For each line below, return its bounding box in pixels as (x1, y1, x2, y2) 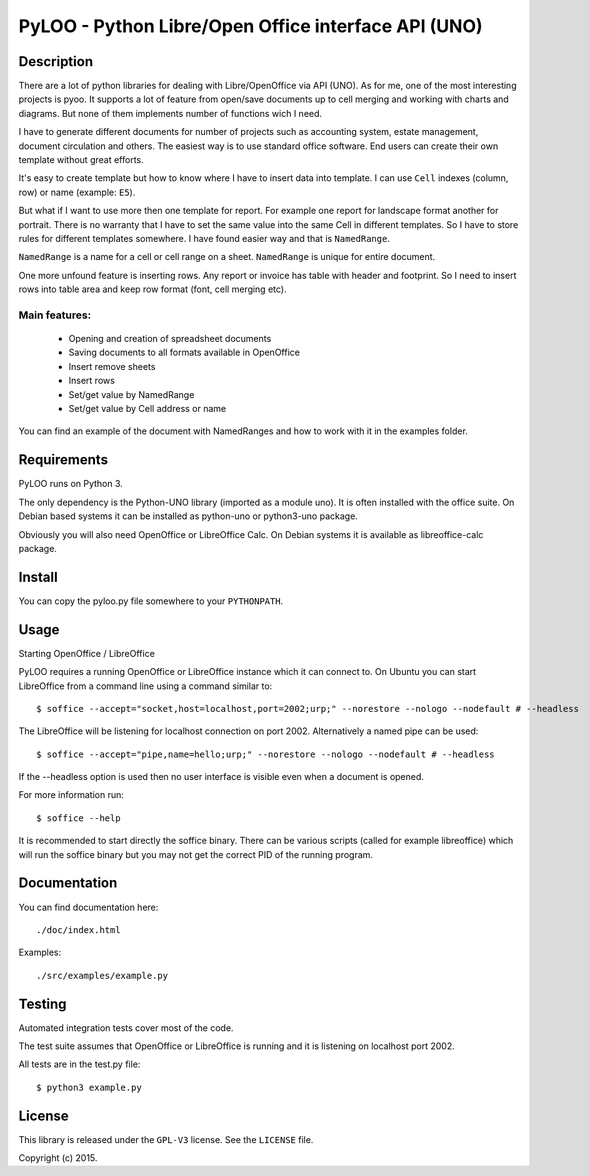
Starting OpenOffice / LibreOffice (18, 647, 155, 659)
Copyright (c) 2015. (18, 1152, 98, 1164)
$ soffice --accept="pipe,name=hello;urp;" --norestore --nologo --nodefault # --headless (36, 748, 495, 760)
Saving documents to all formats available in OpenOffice (68, 346, 300, 359)
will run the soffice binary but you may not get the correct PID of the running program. (18, 848, 374, 860)
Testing (18, 995, 67, 1012)
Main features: (18, 308, 92, 322)
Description (18, 53, 94, 70)
